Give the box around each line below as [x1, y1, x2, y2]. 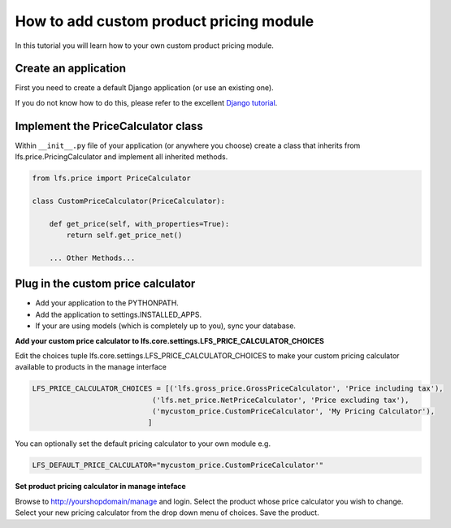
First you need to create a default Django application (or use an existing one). [15, 83, 274, 93]
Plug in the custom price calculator [15, 277, 196, 291]
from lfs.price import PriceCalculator [32, 174, 191, 183]
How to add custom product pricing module [15, 12, 314, 30]
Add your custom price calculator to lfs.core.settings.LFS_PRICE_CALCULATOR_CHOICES [15, 335, 324, 345]
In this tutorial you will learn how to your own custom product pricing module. [15, 41, 274, 50]
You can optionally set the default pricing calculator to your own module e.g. [15, 439, 271, 448]
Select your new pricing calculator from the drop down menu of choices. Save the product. [15, 508, 320, 517]
